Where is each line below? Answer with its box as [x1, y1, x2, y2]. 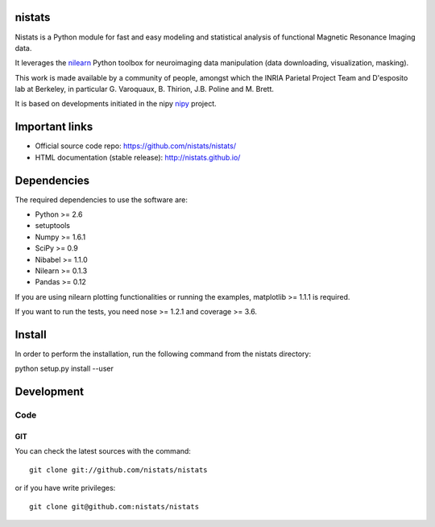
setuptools [35, 221, 70, 230]
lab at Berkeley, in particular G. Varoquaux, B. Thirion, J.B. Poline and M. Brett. [14, 85, 274, 94]
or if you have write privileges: [14, 483, 116, 493]
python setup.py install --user [14, 363, 114, 374]
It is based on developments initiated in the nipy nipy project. [14, 99, 217, 109]
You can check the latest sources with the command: [14, 446, 191, 456]
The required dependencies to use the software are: [14, 194, 188, 205]
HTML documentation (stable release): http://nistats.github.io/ [35, 152, 241, 162]
